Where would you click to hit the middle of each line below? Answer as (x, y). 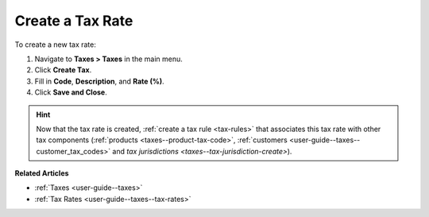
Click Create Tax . (63, 70)
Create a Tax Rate (74, 21)
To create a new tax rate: (56, 45)
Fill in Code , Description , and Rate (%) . (99, 81)
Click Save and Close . (71, 92)
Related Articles (42, 173)
